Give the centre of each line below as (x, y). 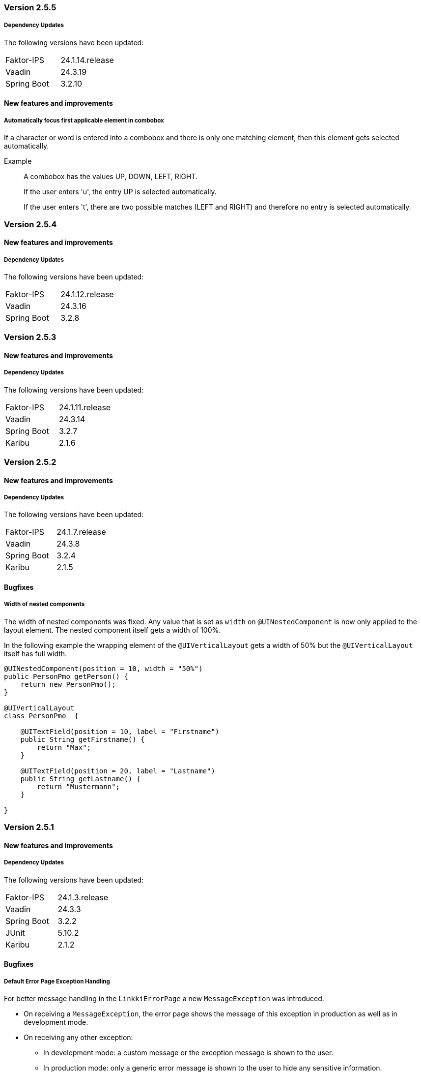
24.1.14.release (87, 60)
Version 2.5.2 (30, 462)
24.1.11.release (85, 407)
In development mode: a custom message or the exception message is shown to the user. (188, 1053)
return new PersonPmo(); (68, 684)
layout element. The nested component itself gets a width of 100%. (112, 630)
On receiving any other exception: (78, 1038)
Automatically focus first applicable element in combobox (84, 120)
